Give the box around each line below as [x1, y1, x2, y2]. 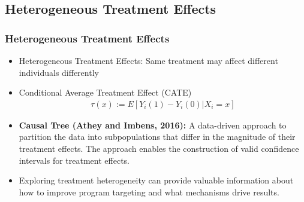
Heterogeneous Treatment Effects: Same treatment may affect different [19, 54, 278, 66]
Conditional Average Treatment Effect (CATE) [19, 86, 192, 99]
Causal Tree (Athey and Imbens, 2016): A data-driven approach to [19, 118, 287, 131]
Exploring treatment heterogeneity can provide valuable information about [19, 174, 294, 186]
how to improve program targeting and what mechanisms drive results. [19, 185, 279, 198]
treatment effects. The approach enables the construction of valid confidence [19, 142, 299, 154]
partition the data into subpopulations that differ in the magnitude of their [19, 130, 296, 143]
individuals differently [19, 66, 99, 78]
